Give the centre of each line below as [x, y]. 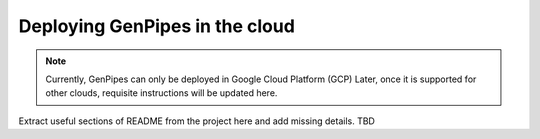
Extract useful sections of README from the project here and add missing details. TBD [196, 121]
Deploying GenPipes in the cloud [156, 26]
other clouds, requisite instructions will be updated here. [161, 93]
